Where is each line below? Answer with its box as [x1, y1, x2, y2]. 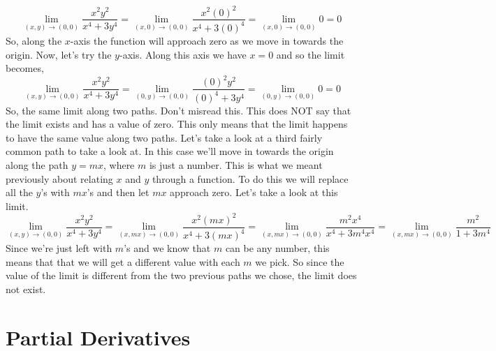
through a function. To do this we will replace [152, 171, 349, 186]
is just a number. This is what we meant [149, 157, 323, 172]
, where [103, 157, 135, 172]
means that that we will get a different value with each [6, 254, 240, 269]
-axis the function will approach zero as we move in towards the [70, 33, 344, 47]
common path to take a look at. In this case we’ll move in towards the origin [6, 144, 334, 158]
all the [6, 185, 33, 200]
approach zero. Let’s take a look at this [170, 185, 338, 200]
